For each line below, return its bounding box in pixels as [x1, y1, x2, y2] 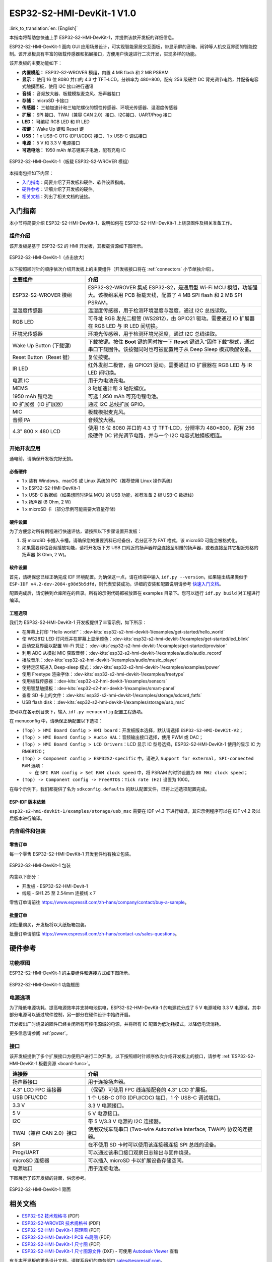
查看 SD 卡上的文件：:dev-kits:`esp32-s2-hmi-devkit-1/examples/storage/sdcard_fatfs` [22, 692, 202, 699]
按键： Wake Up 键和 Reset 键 [22, 126, 84, 132]
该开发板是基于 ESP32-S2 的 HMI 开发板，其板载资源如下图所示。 [9, 243, 146, 249]
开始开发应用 [9, 445, 41, 452]
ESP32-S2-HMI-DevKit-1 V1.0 [9, 8, 137, 19]
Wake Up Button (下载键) [12, 342, 72, 349]
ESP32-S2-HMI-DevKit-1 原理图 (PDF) [22, 1227, 101, 1233]
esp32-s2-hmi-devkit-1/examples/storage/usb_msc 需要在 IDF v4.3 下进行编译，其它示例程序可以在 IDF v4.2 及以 [9, 808, 261, 814]
